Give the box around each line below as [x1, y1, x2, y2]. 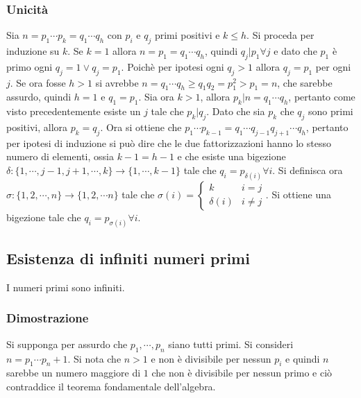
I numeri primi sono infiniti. [6, 279, 125, 294]
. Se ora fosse [10, 75, 66, 89]
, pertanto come [288, 89, 355, 104]
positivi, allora [6, 120, 68, 134]
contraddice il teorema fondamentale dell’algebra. [6, 379, 216, 393]
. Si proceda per [246, 28, 314, 42]
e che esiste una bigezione [177, 149, 286, 164]
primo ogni [6, 59, 53, 73]
